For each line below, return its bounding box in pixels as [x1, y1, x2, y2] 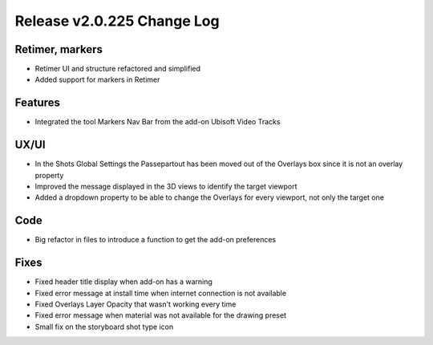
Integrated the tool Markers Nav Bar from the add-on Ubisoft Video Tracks [34, 117, 281, 127]
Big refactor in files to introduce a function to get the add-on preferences [34, 235, 277, 245]
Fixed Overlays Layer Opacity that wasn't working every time [34, 299, 237, 309]
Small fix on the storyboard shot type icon [34, 322, 174, 331]
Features [14, 96, 60, 110]
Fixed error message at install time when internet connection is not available [34, 288, 287, 298]
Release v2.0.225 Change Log [14, 12, 220, 30]
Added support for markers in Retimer [34, 75, 160, 84]
